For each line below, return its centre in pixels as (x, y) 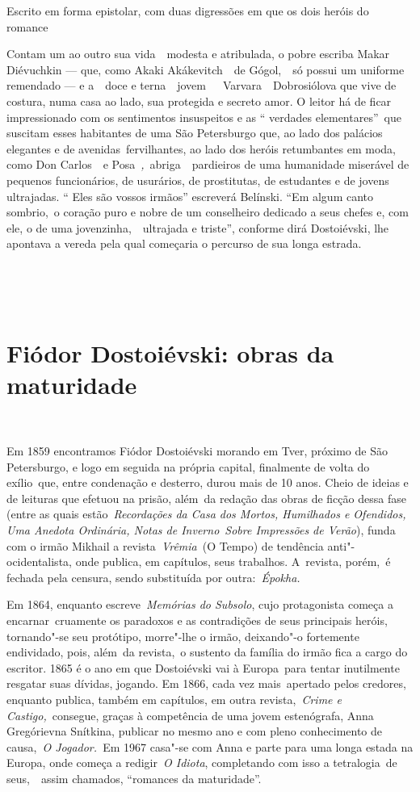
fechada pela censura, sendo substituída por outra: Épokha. (153, 577)
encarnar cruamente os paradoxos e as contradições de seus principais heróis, (197, 620)
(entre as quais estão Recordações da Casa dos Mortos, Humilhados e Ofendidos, (206, 514)
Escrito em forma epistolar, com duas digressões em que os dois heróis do (188, 10)
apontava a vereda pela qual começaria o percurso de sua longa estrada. (184, 243)
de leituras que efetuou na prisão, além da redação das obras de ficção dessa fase (206, 498)
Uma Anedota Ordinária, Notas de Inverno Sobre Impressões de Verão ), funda (201, 529)
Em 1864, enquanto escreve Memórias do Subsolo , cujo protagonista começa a (200, 604)
